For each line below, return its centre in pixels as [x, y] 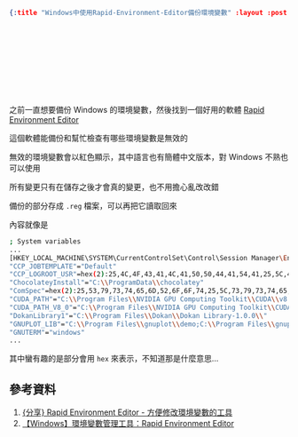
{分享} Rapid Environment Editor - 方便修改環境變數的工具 [127, 412]
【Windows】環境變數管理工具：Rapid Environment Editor [128, 424]
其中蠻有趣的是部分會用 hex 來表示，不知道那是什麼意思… [114, 359]
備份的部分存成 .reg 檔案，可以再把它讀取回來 [93, 205]
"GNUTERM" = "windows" [47, 332]
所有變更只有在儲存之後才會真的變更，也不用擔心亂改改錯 [114, 187]
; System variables [45, 241]
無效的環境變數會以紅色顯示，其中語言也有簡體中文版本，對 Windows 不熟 [145, 156]
